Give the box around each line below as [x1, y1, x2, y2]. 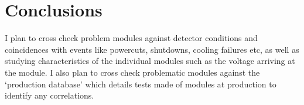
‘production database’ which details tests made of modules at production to [5, 77, 276, 90]
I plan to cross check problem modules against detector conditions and [5, 32, 258, 44]
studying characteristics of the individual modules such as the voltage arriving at [5, 55, 295, 67]
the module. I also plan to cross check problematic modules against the [5, 66, 260, 78]
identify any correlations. [5, 89, 94, 101]
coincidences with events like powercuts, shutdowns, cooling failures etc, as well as [5, 43, 299, 55]
